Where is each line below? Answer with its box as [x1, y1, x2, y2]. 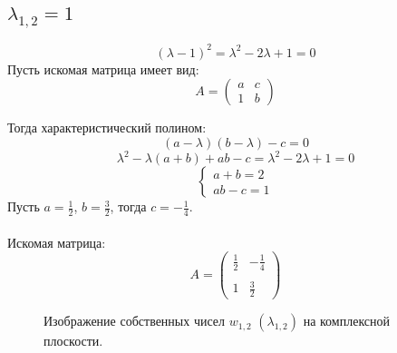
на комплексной [303, 311, 391, 330]
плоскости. [44, 331, 103, 350]
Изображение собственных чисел [44, 311, 226, 330]
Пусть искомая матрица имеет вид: [7, 59, 199, 78]
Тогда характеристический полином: [7, 118, 207, 137]
